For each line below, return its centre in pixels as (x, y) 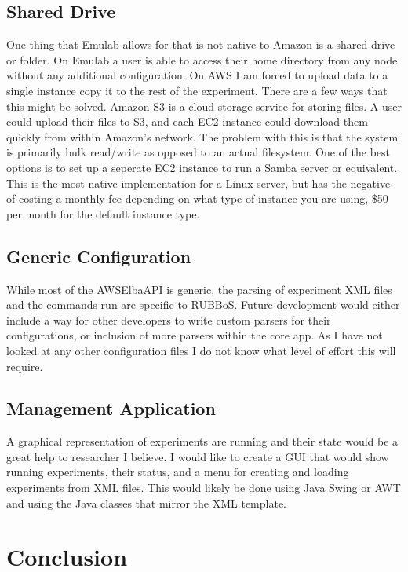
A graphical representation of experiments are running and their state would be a (202, 441)
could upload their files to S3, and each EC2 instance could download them (187, 121)
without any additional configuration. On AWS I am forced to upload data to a (197, 75)
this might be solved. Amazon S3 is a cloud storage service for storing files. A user (204, 106)
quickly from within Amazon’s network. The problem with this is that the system (202, 136)
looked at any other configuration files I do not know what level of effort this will (201, 350)
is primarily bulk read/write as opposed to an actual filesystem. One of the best (199, 152)
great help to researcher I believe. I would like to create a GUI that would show (198, 456)
